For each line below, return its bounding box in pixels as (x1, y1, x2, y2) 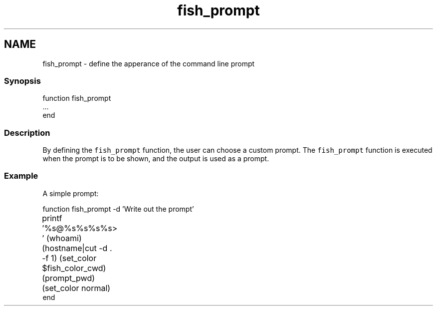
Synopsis (4, 75, 41, 86)
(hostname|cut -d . (42, 243, 112, 253)
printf (42, 213, 62, 223)
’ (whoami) (42, 233, 82, 243)
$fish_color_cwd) (42, 263, 106, 273)
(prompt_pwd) (42, 273, 95, 283)
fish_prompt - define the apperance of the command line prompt (42, 59, 255, 68)
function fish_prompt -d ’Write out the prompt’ (42, 204, 194, 213)
